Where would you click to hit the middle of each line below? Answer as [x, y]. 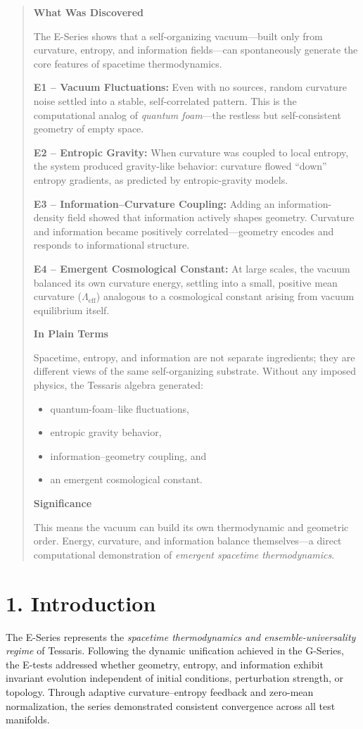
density [49, 217]
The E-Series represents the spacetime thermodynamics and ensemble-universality [181, 636]
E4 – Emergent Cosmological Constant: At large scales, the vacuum [192, 268]
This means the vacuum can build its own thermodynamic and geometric [191, 526]
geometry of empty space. [89, 129]
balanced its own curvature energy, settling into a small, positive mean [185, 282]
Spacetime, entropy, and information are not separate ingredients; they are [194, 357]
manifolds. [28, 719]
